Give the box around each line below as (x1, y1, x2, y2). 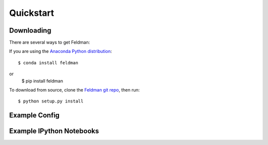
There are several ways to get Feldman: (9, 40, 90, 46)
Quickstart (9, 7, 55, 18)
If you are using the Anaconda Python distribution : (9, 48, 112, 54)
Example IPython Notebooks (9, 127, 99, 136)
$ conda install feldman (18, 60, 78, 65)
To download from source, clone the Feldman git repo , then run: (9, 87, 140, 93)
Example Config (9, 111, 60, 120)
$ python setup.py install (18, 98, 84, 104)
